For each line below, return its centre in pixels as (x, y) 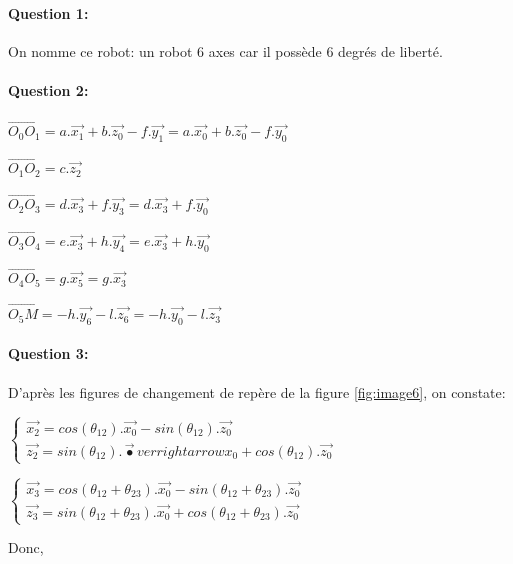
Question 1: (48, 12)
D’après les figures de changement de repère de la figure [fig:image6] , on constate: (257, 391)
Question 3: (48, 353)
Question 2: (48, 89)
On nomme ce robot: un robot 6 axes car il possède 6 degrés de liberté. (225, 50)
